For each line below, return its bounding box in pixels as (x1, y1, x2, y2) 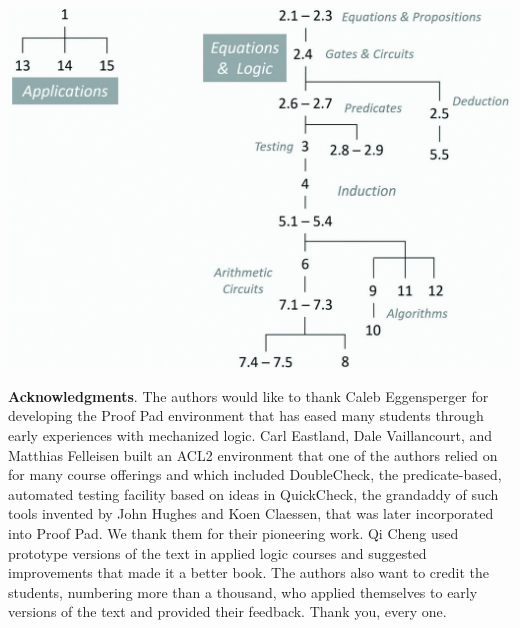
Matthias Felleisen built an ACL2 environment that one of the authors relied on (8, 444, 498, 465)
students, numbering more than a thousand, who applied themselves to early (8, 581, 478, 602)
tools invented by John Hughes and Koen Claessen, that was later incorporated (8, 503, 494, 524)
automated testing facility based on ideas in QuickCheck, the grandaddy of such (8, 483, 499, 504)
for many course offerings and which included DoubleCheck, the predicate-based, (8, 464, 502, 485)
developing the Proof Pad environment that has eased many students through (8, 405, 484, 426)
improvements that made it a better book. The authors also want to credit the (8, 562, 490, 583)
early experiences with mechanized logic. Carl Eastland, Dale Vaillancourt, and (8, 425, 493, 446)
